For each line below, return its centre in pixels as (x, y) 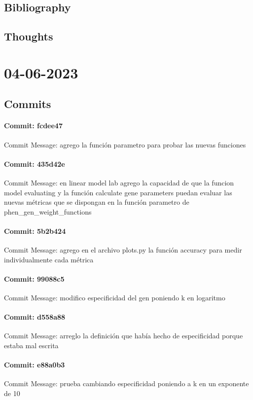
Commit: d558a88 (35, 317)
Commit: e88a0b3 (35, 365)
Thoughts (29, 36)
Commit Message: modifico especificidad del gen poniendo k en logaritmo (115, 298)
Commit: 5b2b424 (35, 231)
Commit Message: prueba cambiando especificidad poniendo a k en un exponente (126, 383)
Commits (28, 104)
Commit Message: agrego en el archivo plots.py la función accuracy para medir (123, 250)
